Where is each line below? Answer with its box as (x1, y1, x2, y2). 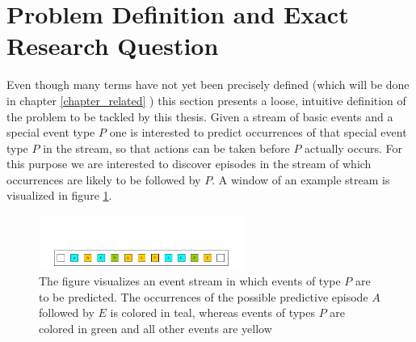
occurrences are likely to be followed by (6, 171, 201, 188)
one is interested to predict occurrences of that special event (109, 124, 407, 141)
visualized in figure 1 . (6, 187, 112, 204)
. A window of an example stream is (212, 171, 390, 188)
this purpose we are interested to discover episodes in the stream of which (6, 155, 372, 172)
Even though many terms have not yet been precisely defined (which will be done (6, 76, 410, 93)
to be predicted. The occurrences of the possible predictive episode (39, 288, 368, 305)
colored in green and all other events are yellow (39, 319, 272, 336)
